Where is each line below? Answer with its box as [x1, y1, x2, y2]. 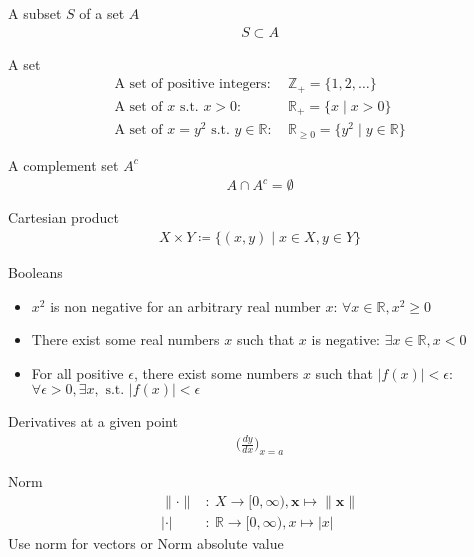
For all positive [31, 362, 124, 383]
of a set [79, 3, 125, 23]
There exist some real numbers [31, 329, 220, 350]
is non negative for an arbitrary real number [50, 295, 321, 316]
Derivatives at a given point [8, 411, 178, 432]
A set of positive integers [114, 77, 267, 92]
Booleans [8, 262, 63, 282]
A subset [8, 3, 62, 23]
